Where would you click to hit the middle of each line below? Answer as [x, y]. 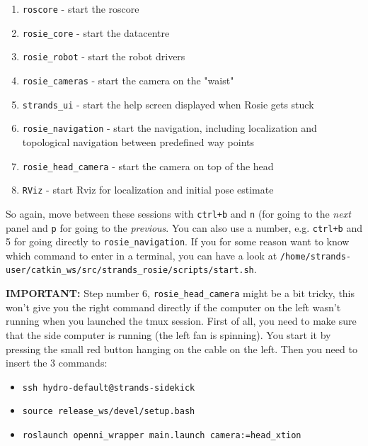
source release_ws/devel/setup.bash [109, 412]
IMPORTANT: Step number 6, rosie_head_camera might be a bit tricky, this [180, 293]
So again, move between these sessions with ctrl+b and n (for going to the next [178, 213]
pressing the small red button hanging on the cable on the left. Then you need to [182, 349]
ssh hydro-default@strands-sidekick [109, 388]
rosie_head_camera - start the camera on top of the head [148, 166]
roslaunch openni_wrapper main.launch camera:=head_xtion [162, 436]
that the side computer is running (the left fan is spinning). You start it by [168, 334]
